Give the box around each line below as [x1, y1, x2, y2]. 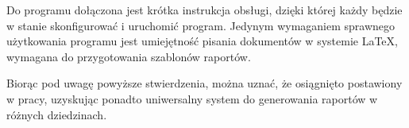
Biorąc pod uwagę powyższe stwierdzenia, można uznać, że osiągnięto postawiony [6, 75, 403, 91]
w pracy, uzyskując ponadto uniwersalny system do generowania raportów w [6, 90, 378, 107]
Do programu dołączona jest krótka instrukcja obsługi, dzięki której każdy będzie [6, 2, 403, 17]
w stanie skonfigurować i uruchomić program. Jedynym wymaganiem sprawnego [6, 17, 395, 33]
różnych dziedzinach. [6, 106, 107, 122]
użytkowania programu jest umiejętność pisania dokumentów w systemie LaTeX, [6, 33, 398, 49]
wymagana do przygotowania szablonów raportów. [6, 48, 251, 64]
